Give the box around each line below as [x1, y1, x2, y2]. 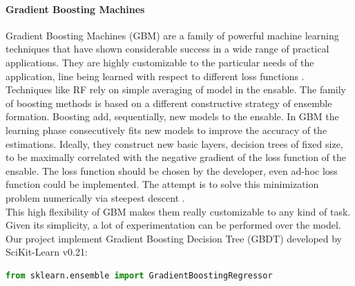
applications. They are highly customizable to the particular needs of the [6, 55, 314, 69]
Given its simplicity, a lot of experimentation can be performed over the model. [6, 218, 341, 232]
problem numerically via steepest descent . [6, 190, 185, 204]
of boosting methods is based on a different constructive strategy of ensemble [6, 95, 332, 110]
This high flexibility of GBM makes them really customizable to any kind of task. [6, 204, 351, 218]
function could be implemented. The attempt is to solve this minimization [6, 177, 319, 191]
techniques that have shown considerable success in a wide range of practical [6, 41, 329, 56]
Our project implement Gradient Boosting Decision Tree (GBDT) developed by [6, 231, 343, 245]
